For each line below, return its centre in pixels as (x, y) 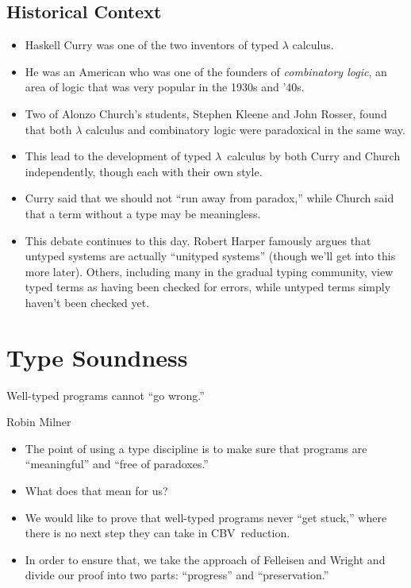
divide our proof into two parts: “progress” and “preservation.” (177, 575)
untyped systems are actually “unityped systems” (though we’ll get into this (210, 256)
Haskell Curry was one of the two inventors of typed (152, 45)
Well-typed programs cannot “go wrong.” (106, 395)
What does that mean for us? (96, 491)
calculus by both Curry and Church (314, 156)
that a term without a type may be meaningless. (143, 213)
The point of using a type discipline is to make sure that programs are (196, 448)
